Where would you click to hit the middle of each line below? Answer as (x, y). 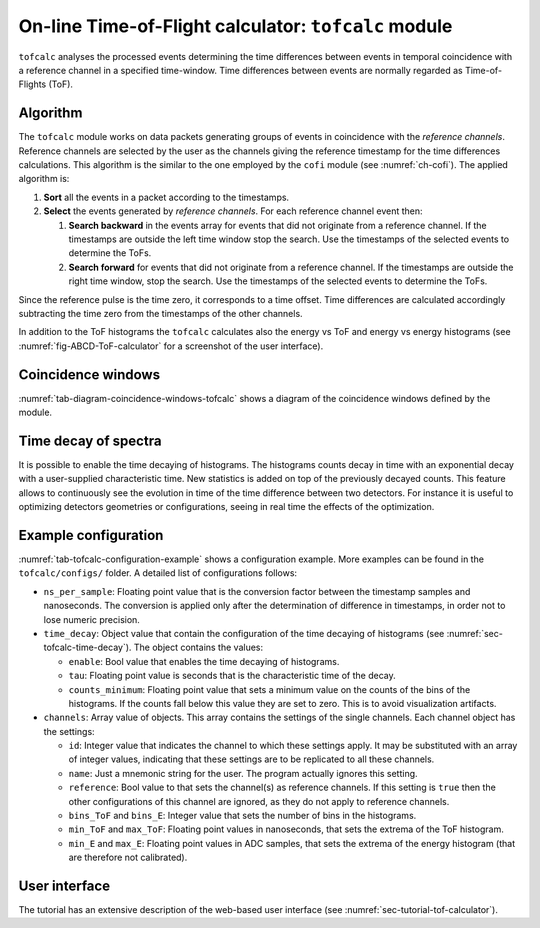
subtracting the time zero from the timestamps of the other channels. (161, 313)
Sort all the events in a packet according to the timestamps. (166, 197)
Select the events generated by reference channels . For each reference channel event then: (233, 211)
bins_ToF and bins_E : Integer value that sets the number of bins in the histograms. (242, 816)
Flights (32, 84)
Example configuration (91, 535)
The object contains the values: (198, 647)
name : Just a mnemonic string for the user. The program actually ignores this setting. (243, 773)
